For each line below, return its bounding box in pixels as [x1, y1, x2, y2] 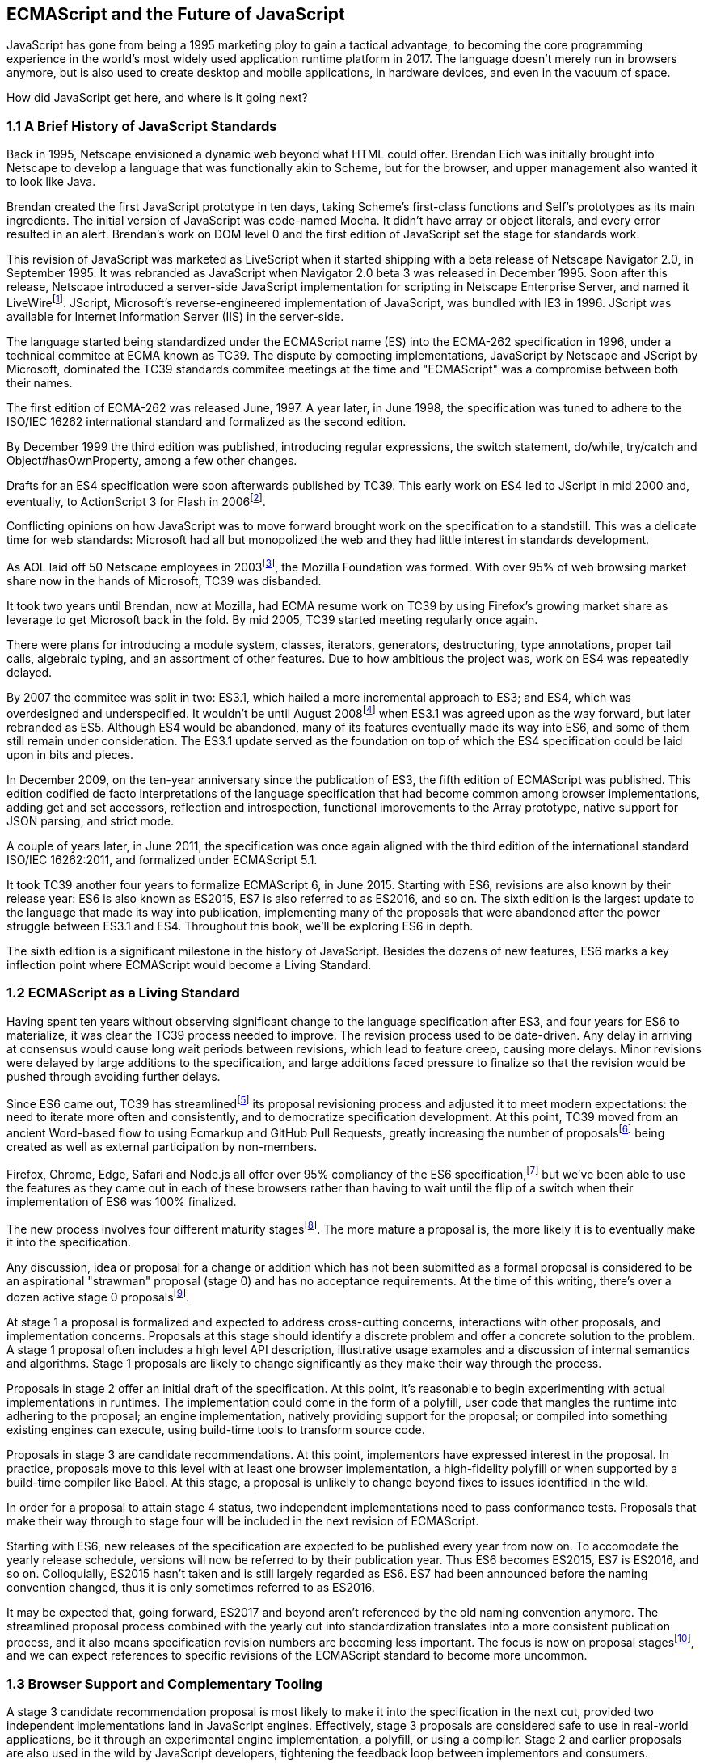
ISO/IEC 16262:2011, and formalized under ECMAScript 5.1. [6, 852, 318, 867]
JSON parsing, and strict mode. [6, 813, 174, 828]
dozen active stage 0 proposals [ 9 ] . [6, 1288, 190, 1304]
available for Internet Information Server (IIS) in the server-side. [6, 309, 344, 323]
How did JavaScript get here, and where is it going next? [6, 91, 308, 105]
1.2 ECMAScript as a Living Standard [6, 985, 240, 1002]
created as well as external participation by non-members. [6, 1139, 318, 1154]
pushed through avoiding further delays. [6, 1069, 221, 1083]
